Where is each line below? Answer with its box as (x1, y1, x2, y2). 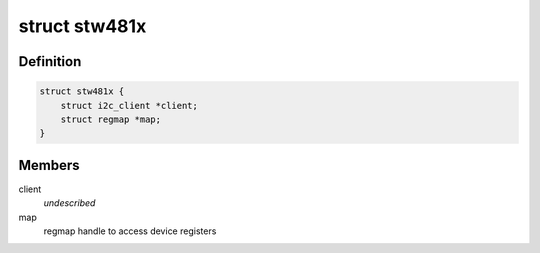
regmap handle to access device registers (43, 225, 217, 237)
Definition (18, 53, 82, 70)
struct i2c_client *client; (60, 100, 199, 111)
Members (18, 156, 80, 174)
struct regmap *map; (60, 113, 162, 125)
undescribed (43, 197, 96, 209)
